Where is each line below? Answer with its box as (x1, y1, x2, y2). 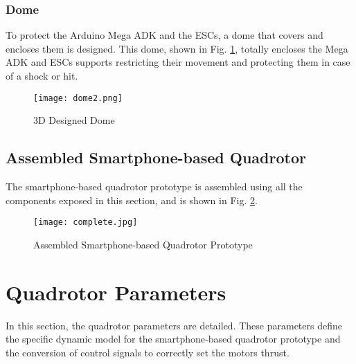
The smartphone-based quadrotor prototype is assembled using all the (6, 179, 303, 194)
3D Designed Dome (33, 113, 115, 127)
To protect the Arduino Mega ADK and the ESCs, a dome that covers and (6, 28, 323, 42)
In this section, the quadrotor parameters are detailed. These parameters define (6, 318, 342, 332)
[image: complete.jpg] (33, 217, 138, 228)
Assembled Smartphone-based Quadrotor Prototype (33, 237, 253, 251)
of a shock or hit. (6, 69, 78, 82)
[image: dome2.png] (33, 93, 123, 103)
